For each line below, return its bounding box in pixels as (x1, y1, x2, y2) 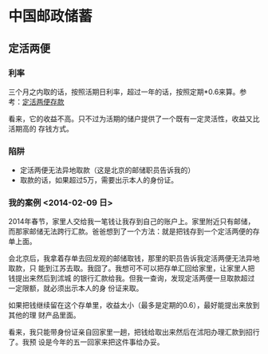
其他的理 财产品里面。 (8, 310, 81, 320)
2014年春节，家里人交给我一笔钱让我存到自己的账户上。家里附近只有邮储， (8, 217, 255, 226)
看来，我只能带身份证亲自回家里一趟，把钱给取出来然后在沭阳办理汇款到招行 (8, 328, 260, 337)
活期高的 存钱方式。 (8, 124, 73, 133)
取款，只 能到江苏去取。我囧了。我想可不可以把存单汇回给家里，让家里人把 (8, 264, 255, 273)
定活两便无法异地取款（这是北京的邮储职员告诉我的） (19, 165, 195, 175)
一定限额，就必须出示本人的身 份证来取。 (8, 284, 144, 293)
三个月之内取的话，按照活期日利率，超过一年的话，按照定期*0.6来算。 (8, 87, 240, 96)
